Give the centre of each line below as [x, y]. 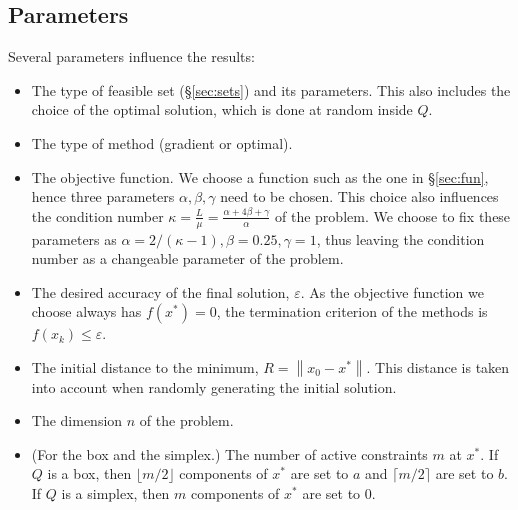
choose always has [86, 311]
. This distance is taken [438, 366]
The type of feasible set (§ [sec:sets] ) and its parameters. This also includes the [271, 89]
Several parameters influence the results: [131, 56]
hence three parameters [103, 196]
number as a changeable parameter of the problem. [187, 258]
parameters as [74, 238]
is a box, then [89, 473]
